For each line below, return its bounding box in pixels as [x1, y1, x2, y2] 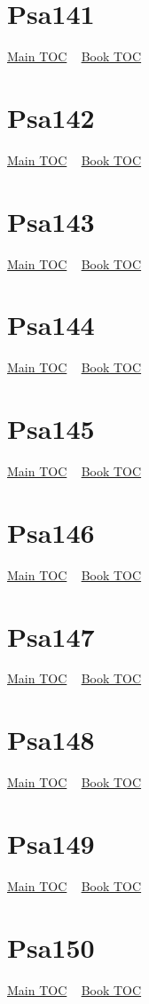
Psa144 [7, 307, 95, 343]
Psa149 [7, 825, 95, 861]
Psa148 [7, 721, 95, 758]
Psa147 [7, 618, 95, 654]
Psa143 [7, 203, 95, 239]
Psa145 [7, 410, 95, 447]
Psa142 [7, 99, 95, 135]
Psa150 [7, 928, 95, 965]
